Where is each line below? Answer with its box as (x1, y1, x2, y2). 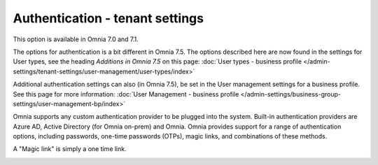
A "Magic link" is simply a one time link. (13, 145, 127, 153)
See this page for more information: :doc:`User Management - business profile (13, 89, 239, 98)
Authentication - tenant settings (13, 10, 204, 26)
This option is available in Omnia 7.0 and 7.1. (13, 35, 139, 43)
